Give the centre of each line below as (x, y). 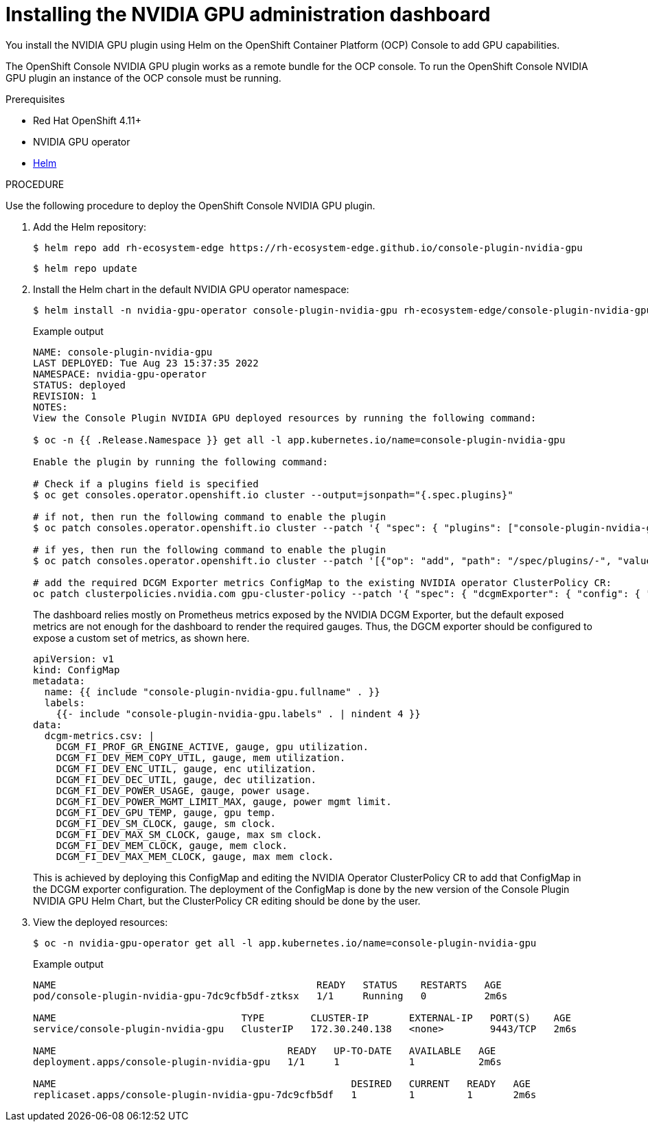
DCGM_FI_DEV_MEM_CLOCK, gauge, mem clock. (172, 845)
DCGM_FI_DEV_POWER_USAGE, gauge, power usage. (183, 790)
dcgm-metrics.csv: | (100, 735)
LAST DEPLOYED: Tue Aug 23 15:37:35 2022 (146, 363)
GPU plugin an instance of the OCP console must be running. (143, 78)
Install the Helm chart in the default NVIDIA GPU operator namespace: (191, 289)
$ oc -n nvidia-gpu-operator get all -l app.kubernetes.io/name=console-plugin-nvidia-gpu (285, 943)
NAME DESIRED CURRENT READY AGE (282, 1083)
